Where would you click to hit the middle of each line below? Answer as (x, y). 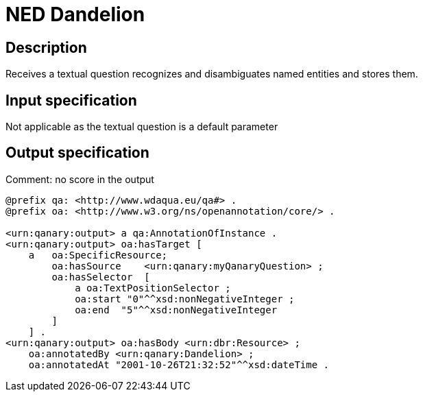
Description (46, 47)
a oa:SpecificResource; (98, 255)
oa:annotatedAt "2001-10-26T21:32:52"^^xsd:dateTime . (179, 364)
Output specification (77, 153)
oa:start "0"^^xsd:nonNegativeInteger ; (185, 299)
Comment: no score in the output (80, 179)
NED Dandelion (75, 14)
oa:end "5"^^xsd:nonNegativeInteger (176, 310)
